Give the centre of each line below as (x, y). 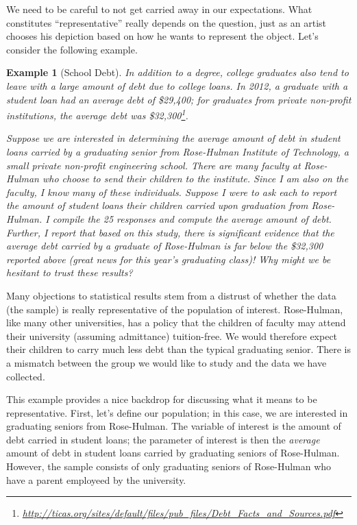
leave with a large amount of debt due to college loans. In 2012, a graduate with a (177, 85)
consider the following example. (72, 49)
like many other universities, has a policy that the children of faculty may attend (176, 322)
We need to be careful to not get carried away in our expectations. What (159, 9)
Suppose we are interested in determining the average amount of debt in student (173, 138)
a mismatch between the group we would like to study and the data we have (167, 362)
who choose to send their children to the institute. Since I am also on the (195, 179)
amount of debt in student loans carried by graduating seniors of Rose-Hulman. (173, 453)
